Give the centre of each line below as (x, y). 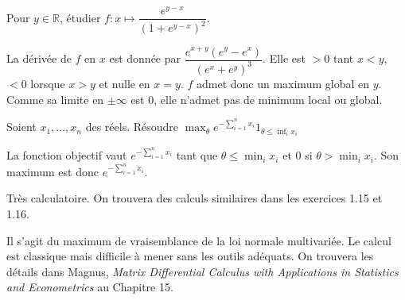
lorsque (48, 83)
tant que (197, 155)
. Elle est (284, 58)
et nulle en (125, 83)
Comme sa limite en (55, 99)
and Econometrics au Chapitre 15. (90, 287)
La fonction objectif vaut (67, 155)
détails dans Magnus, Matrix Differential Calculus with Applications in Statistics (202, 271)
